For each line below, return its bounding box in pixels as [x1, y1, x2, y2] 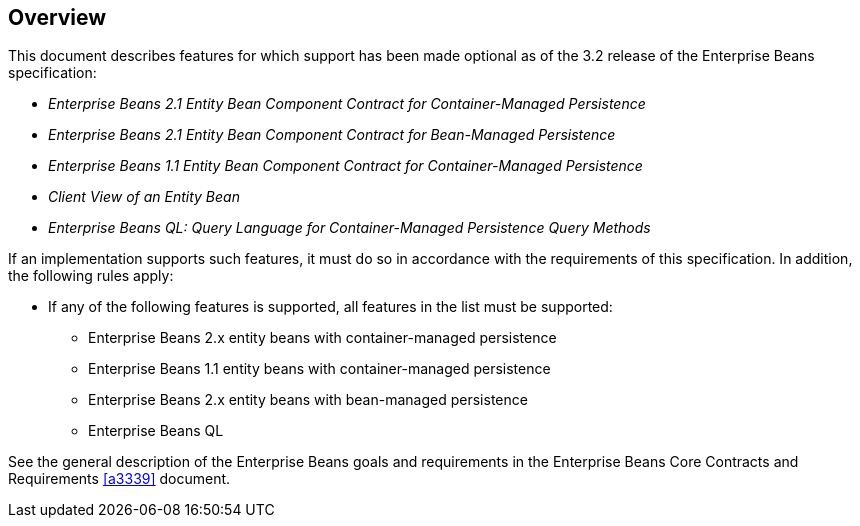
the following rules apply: [8, 267, 174, 285]
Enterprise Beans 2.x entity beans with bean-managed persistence [88, 391, 528, 409]
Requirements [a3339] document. [8, 470, 231, 488]
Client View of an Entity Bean [48, 188, 240, 206]
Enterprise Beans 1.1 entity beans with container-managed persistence [88, 360, 551, 378]
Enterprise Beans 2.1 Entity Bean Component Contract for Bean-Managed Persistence [48, 126, 616, 144]
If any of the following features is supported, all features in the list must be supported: [48, 298, 613, 316]
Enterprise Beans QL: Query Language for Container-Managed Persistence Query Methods [48, 219, 651, 237]
